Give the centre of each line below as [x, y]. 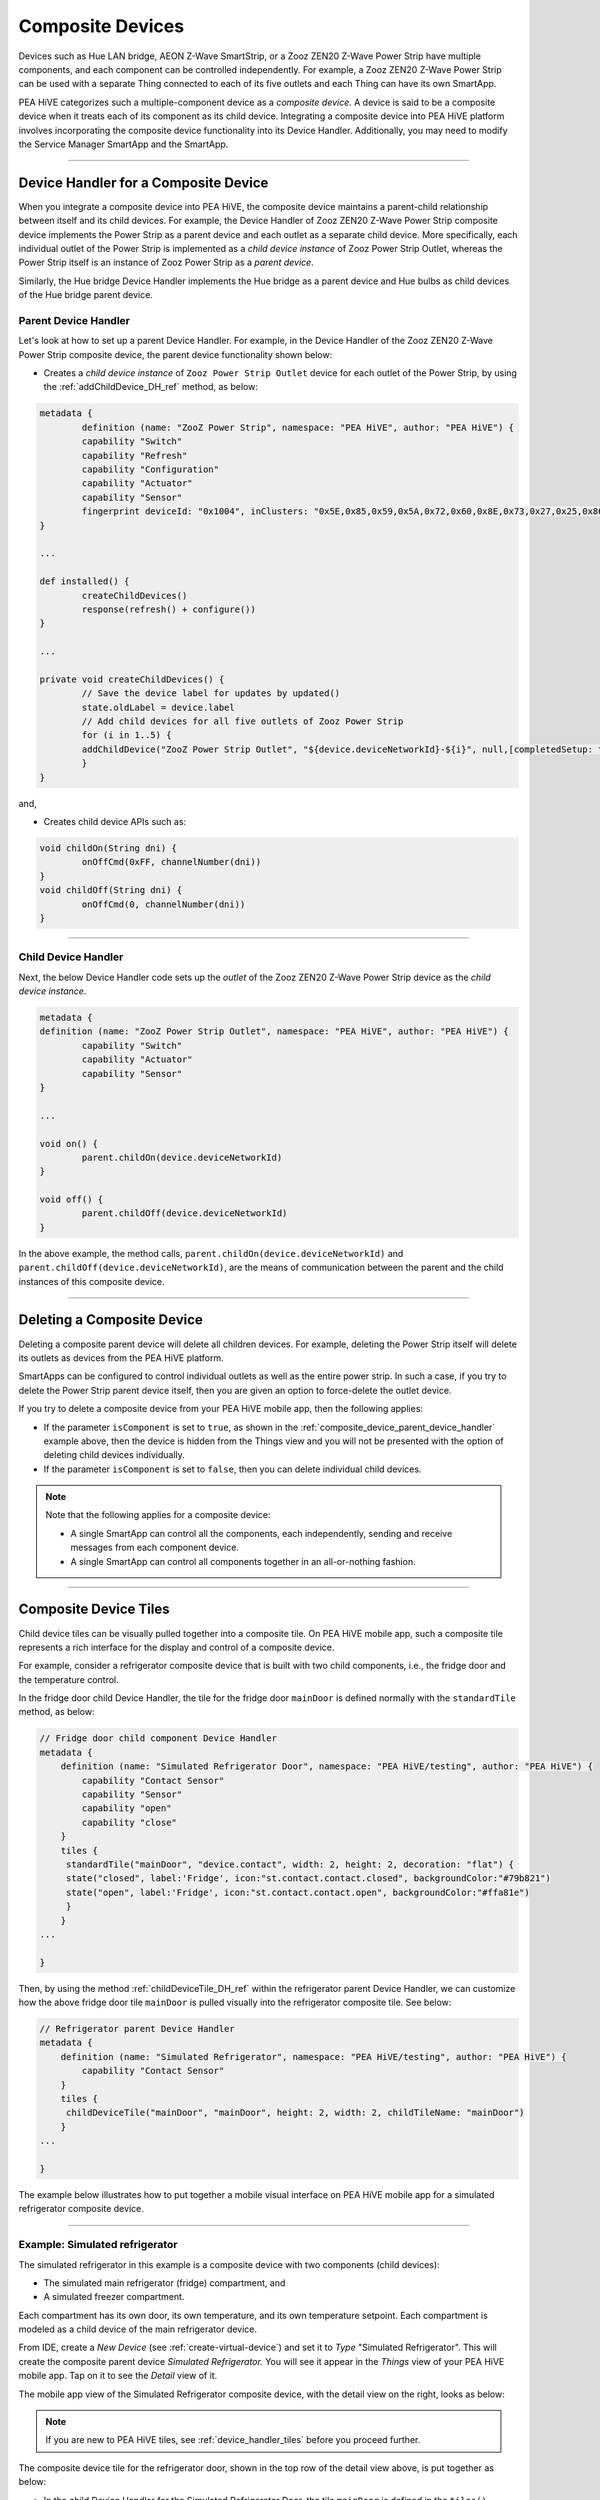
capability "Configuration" [150, 469]
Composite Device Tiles [94, 1609]
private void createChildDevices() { [132, 679]
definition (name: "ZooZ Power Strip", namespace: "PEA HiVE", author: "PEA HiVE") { [298, 427]
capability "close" [129, 1822]
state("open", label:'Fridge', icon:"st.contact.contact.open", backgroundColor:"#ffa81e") [297, 1892]
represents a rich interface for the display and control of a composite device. [176, 1647]
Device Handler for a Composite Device [143, 182]
